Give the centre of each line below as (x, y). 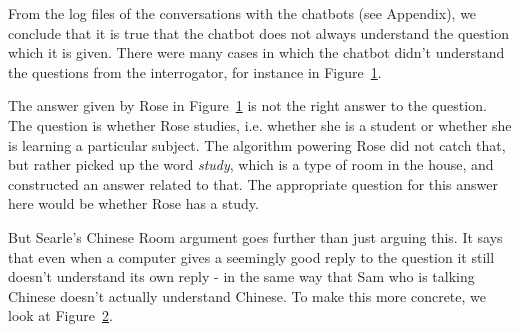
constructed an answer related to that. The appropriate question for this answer (253, 183)
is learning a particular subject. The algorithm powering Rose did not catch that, (257, 144)
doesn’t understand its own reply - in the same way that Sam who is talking (241, 276)
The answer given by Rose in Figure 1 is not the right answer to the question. (247, 105)
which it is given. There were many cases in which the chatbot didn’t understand (256, 52)
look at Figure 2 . (60, 315)
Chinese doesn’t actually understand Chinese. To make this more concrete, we (247, 295)
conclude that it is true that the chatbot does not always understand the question (258, 32)
